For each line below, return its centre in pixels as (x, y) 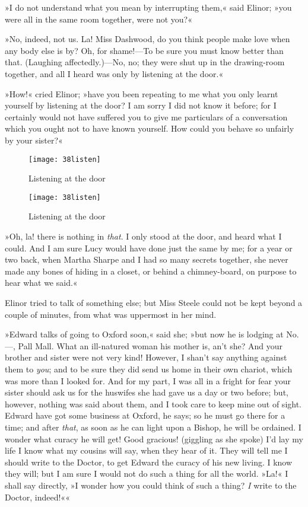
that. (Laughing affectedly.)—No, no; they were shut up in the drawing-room (145, 62)
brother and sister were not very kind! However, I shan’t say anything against (146, 357)
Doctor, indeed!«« (37, 497)
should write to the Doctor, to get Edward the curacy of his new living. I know (149, 462)
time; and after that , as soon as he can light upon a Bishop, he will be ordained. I (153, 427)
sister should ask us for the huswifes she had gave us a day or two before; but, (147, 392)
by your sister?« (34, 140)
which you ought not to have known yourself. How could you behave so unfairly (150, 128)
